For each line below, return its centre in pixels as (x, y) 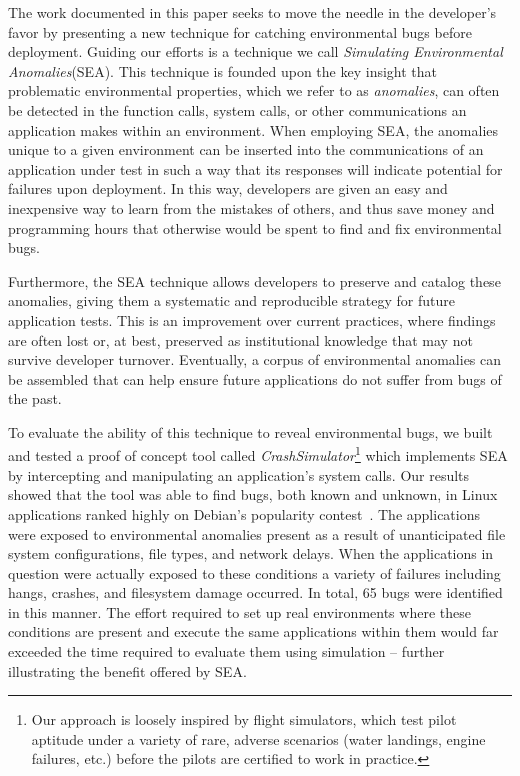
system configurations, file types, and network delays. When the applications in (251, 553)
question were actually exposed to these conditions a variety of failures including (254, 572)
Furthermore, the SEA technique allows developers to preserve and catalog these (254, 280)
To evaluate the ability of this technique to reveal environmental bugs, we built (250, 431)
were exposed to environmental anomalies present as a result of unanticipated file (257, 533)
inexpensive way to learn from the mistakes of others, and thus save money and (251, 207)
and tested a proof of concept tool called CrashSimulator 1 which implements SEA (258, 454)
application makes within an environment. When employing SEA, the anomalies (253, 129)
